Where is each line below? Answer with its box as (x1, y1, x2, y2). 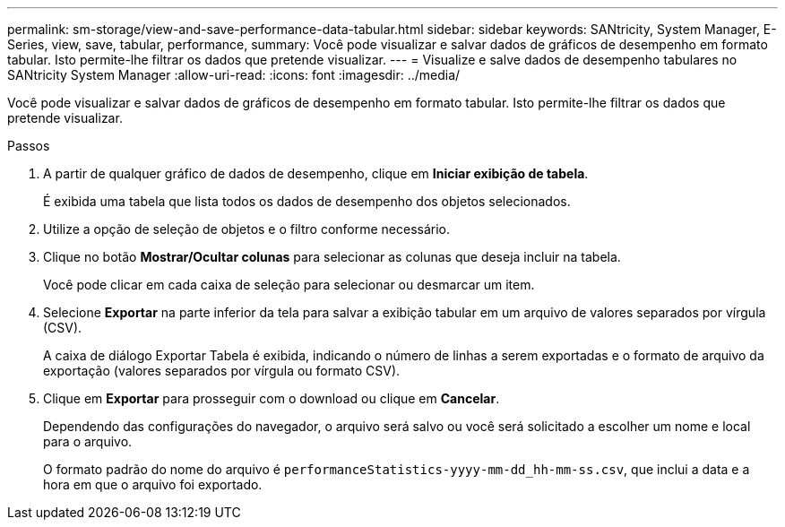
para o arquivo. (43, 434, 133, 449)
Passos (7, 138, 50, 153)
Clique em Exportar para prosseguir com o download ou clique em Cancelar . (43, 391, 500, 406)
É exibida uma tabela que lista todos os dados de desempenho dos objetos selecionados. (43, 194, 571, 209)
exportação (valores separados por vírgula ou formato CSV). (43, 363, 401, 378)
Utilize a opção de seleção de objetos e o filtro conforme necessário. (43, 221, 451, 237)
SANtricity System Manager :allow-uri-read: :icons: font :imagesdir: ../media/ (7, 67, 461, 82)
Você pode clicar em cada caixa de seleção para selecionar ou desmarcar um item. (43, 277, 535, 292)
